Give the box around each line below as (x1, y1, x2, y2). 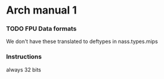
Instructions (6, 52, 42, 61)
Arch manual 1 (6, 4, 77, 17)
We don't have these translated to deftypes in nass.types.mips (6, 38, 158, 45)
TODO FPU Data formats (6, 25, 77, 33)
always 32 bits (6, 66, 41, 73)
